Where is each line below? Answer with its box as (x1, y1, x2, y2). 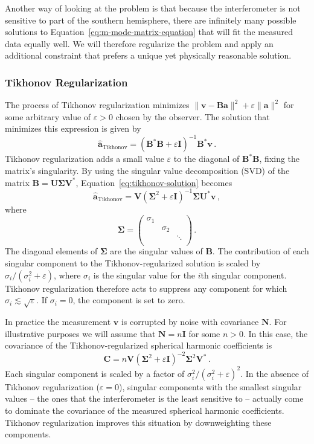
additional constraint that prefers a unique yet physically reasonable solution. (5, 49, 292, 62)
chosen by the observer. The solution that (115, 110, 270, 123)
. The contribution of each (212, 245, 309, 257)
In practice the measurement (5, 315, 111, 327)
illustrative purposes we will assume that (5, 327, 156, 339)
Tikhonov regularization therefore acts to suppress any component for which (5, 282, 287, 294)
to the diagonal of (173, 152, 240, 165)
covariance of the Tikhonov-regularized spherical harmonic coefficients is (5, 339, 272, 352)
